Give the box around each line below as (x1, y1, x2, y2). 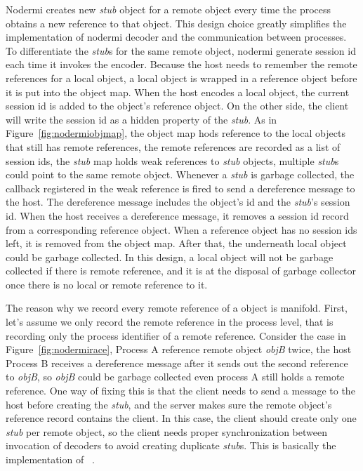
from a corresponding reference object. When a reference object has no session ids (6, 222, 357, 237)
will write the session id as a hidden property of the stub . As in (6, 112, 277, 126)
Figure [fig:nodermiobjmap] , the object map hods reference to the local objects (6, 126, 345, 140)
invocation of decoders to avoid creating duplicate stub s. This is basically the (6, 438, 336, 453)
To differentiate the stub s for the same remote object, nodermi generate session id (6, 43, 356, 58)
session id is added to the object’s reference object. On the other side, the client (6, 98, 349, 113)
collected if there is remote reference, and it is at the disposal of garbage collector (6, 263, 357, 278)
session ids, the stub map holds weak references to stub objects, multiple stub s (6, 153, 339, 168)
